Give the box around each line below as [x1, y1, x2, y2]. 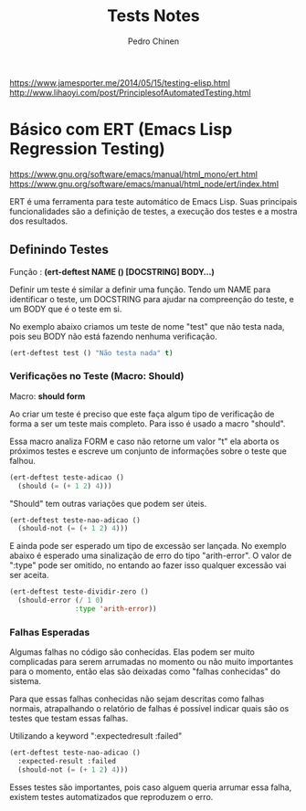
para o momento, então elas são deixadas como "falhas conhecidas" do [9, 666, 281, 677]
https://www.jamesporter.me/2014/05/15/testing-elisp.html [9, 77, 231, 88]
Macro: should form [9, 390, 86, 402]
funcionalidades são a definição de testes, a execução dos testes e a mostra [9, 205, 298, 216]
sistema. [9, 676, 41, 687]
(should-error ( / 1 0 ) [17, 595, 104, 606]
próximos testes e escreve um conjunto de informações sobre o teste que [9, 445, 288, 457]
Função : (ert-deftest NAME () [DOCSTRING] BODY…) [9, 266, 215, 277]
